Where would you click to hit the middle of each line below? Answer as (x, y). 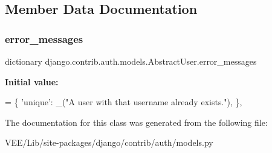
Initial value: (32, 81)
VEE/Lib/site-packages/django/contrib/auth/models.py (109, 142)
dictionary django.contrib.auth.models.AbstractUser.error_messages (131, 61)
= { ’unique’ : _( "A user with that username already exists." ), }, (124, 102)
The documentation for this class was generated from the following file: (136, 122)
